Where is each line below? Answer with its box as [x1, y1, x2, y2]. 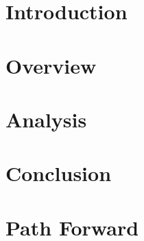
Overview [5, 51, 97, 79]
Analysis [5, 105, 87, 133]
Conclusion [5, 159, 112, 187]
